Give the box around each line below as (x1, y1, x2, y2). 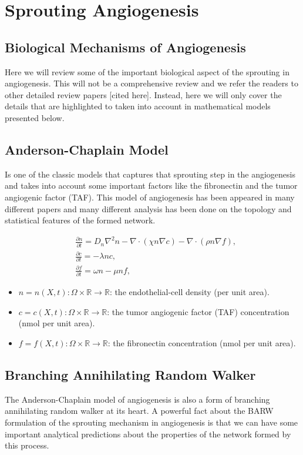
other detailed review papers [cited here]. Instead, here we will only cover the (5, 88, 282, 101)
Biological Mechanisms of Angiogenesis (5, 38, 246, 56)
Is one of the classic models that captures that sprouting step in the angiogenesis (5, 168, 296, 180)
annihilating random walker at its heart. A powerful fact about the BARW (5, 404, 274, 417)
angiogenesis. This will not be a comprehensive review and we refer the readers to (5, 77, 298, 89)
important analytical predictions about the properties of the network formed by (5, 427, 291, 440)
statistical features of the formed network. (5, 214, 156, 226)
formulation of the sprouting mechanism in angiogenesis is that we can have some (5, 416, 298, 429)
